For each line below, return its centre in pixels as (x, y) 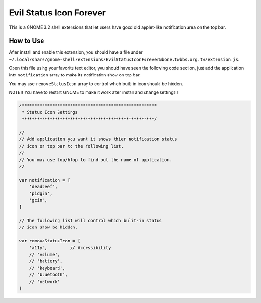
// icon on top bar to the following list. (72, 146)
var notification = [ (45, 180)
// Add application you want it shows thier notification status (98, 139)
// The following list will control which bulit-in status (90, 221)
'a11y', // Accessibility (70, 248)
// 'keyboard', (47, 268)
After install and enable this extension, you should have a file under (76, 52)
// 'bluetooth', (48, 275)
